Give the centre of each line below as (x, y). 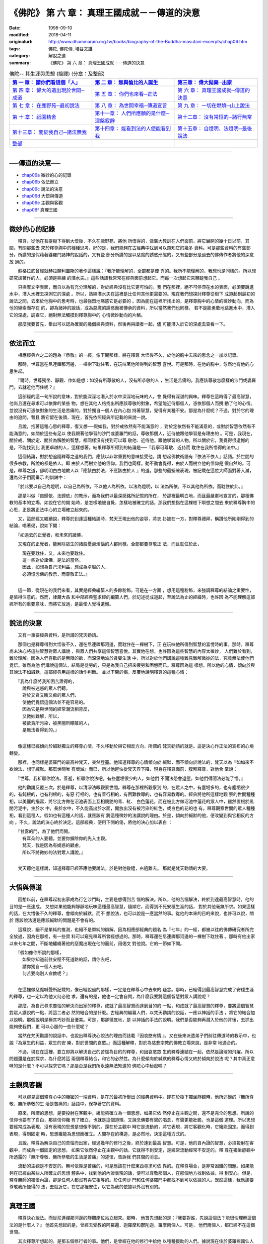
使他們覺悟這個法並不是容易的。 (55, 702)
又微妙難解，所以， (42, 716)
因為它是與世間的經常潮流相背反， (57, 709)
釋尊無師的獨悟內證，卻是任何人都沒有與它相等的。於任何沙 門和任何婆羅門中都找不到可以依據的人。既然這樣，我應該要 (132, 1180)
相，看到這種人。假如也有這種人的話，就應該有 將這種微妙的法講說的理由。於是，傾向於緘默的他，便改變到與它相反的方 (132, 815)
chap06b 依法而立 (40, 182)
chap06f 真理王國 (40, 209)
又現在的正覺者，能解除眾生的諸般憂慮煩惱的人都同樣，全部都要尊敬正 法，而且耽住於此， (110, 544)
